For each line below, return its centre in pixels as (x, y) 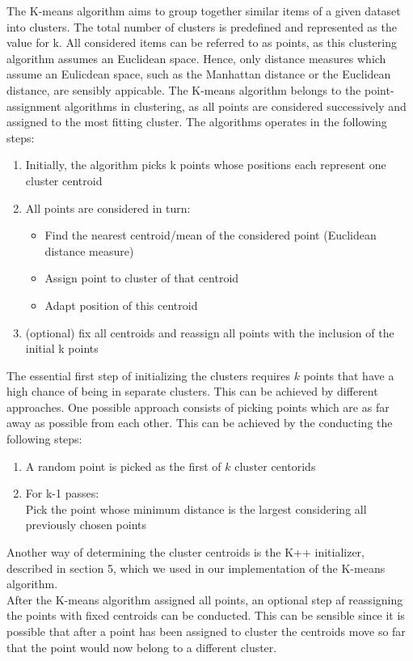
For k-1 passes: (62, 493)
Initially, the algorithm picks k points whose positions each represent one (206, 165)
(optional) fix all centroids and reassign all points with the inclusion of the (210, 332)
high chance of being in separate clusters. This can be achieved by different (192, 391)
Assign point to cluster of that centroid (142, 278)
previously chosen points (86, 525)
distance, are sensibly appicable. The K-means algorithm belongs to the (184, 89)
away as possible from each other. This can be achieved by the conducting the (200, 423)
